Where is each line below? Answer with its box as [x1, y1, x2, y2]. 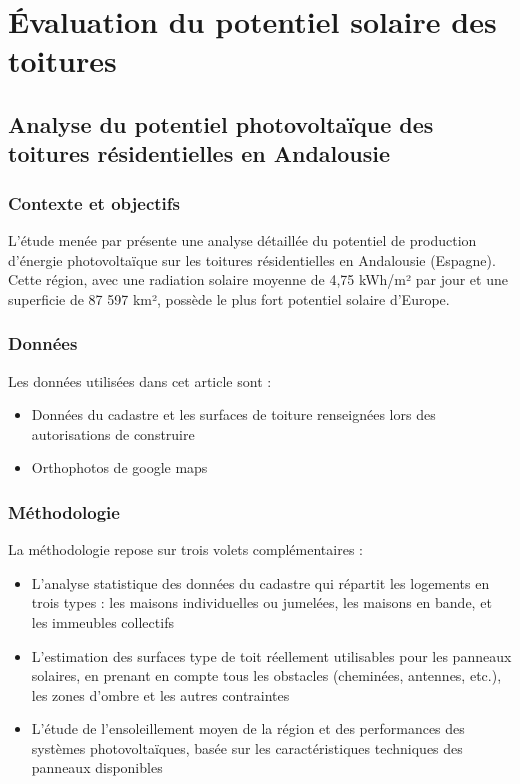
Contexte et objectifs [8, 190, 181, 215]
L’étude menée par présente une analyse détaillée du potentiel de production [8, 229, 477, 250]
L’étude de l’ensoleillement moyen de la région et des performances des [31, 718, 465, 739]
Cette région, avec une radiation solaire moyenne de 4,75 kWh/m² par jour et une [8, 269, 508, 290]
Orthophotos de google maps [31, 457, 208, 478]
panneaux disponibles [31, 757, 163, 778]
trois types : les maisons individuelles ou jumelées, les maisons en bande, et [31, 592, 492, 613]
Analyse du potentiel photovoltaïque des [8, 108, 434, 139]
